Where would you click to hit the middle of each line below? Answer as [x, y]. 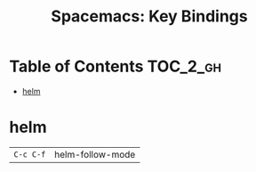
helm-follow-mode [95, 154]
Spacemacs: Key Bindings [149, 16]
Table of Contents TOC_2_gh [116, 66]
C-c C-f [30, 154]
